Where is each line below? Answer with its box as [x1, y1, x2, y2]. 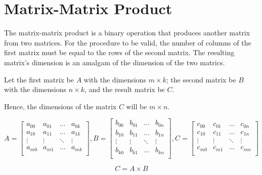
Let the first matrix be [4, 74, 74, 84]
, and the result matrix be [84, 84, 165, 95]
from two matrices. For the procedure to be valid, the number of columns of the [4, 37, 251, 48]
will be [126, 101, 147, 111]
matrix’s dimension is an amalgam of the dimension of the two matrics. [4, 57, 225, 67]
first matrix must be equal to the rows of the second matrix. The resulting [4, 47, 235, 58]
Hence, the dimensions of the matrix [4, 101, 117, 111]
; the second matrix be [166, 74, 236, 84]
